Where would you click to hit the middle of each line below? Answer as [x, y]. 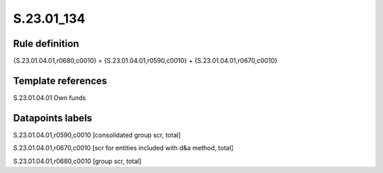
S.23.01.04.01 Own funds [50, 97]
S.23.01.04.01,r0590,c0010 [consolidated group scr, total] [97, 135]
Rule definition [46, 44]
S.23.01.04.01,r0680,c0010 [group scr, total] [77, 161]
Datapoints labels [52, 118]
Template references [60, 80]
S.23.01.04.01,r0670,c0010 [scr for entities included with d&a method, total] [123, 148]
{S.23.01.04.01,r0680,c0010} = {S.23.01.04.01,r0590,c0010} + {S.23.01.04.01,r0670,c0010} [145, 61]
